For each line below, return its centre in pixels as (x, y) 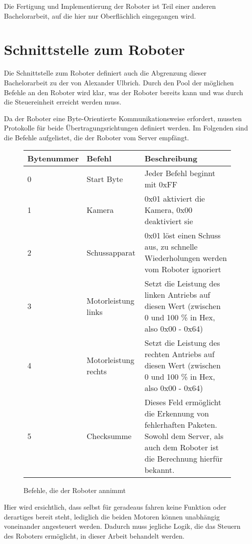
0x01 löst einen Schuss (183, 235)
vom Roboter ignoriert (183, 269)
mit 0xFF (161, 184)
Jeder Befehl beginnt (180, 173)
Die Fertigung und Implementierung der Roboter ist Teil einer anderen (110, 6)
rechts (97, 371)
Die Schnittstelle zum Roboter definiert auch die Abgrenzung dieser (105, 73)
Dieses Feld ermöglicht (183, 402)
